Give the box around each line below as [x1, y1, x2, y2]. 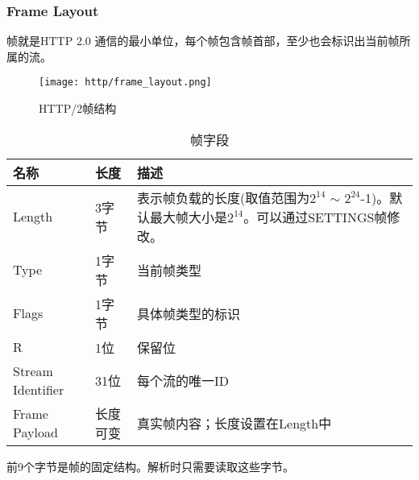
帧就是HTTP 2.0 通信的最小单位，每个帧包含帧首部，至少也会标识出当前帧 [6, 32, 400, 49]
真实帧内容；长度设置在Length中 [137, 413, 332, 432]
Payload [13, 422, 58, 441]
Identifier [13, 379, 64, 399]
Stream [13, 361, 53, 380]
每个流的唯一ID [137, 370, 230, 390]
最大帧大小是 [150, 207, 228, 226]
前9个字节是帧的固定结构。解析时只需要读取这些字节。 [6, 457, 294, 474]
